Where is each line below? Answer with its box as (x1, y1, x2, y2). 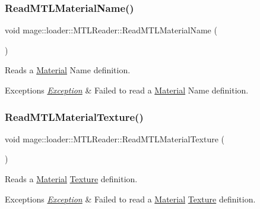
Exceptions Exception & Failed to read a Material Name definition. (5, 84, 249, 96)
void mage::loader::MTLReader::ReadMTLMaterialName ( (5, 24, 217, 36)
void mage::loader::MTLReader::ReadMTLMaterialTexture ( (5, 132, 225, 145)
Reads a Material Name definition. (5, 64, 131, 76)
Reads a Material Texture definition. (5, 173, 138, 185)
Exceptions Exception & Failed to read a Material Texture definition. (5, 192, 256, 205)
